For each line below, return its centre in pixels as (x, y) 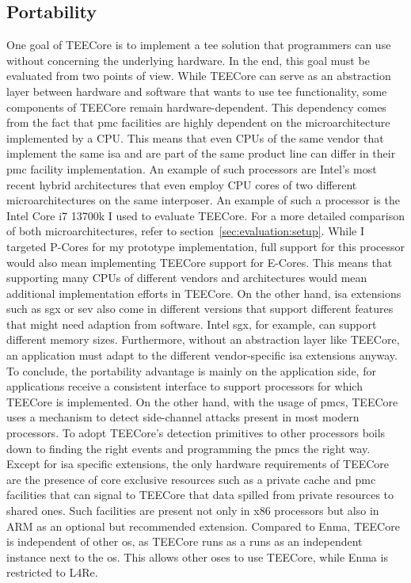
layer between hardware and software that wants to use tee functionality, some (197, 91)
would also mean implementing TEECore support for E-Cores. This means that (200, 262)
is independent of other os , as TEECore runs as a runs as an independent (185, 541)
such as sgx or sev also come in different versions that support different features (200, 309)
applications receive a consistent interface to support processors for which (185, 386)
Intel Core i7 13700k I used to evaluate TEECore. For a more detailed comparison (205, 215)
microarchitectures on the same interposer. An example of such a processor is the (203, 200)
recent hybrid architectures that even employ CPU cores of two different (182, 184)
